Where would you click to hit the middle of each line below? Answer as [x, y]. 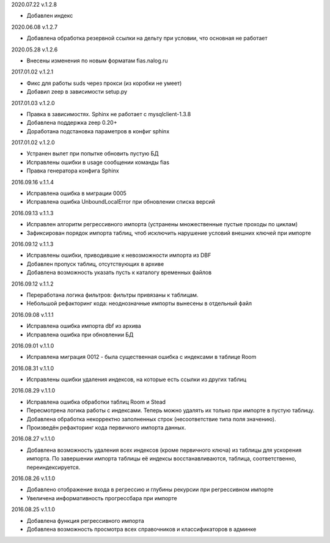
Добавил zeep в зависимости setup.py [77, 92]
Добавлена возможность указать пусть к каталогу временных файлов [119, 273]
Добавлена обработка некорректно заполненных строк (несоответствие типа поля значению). [151, 419]
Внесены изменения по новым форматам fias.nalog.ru [97, 61]
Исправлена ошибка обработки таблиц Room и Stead [96, 402]
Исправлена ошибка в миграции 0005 [76, 193]
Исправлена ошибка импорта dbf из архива [84, 326]
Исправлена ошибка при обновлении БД [80, 334]
